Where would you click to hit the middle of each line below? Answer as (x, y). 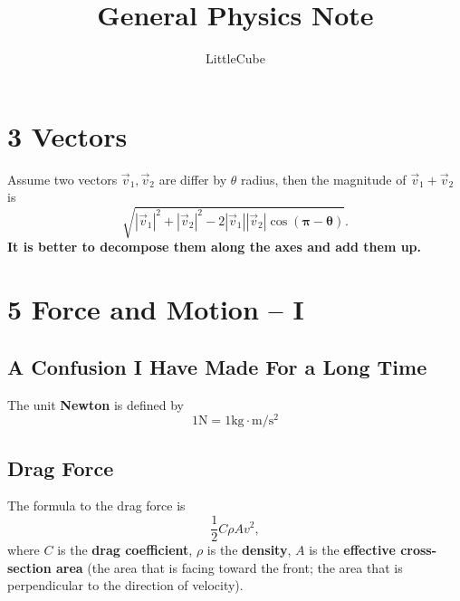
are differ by (193, 179)
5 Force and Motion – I (156, 309)
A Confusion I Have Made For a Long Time (217, 366)
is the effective (352, 550)
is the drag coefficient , (125, 550)
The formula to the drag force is (96, 506)
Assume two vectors (62, 179)
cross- (419, 550)
